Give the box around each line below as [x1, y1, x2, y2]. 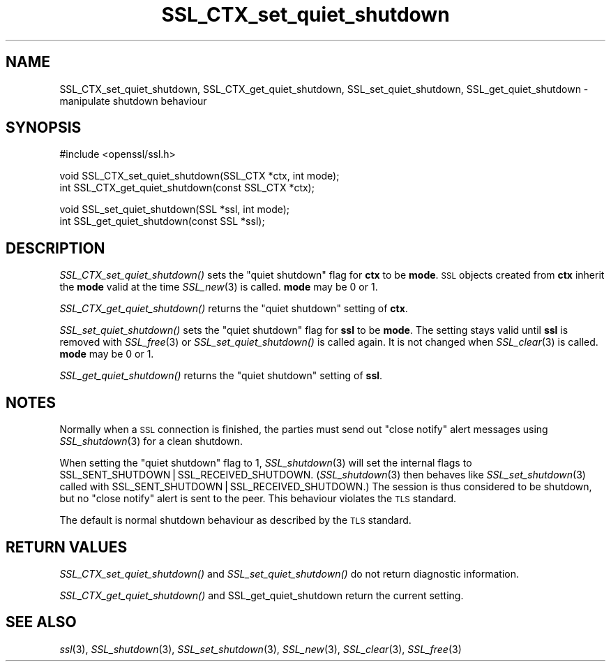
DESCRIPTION [6, 239, 105, 257]
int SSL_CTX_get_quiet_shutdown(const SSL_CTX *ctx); [59, 182, 315, 194]
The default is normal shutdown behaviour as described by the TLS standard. [59, 514, 412, 527]
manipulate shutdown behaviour [59, 94, 207, 107]
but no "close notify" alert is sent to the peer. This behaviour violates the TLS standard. [59, 492, 456, 505]
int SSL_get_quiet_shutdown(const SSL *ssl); [59, 215, 265, 228]
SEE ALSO [6, 613, 77, 631]
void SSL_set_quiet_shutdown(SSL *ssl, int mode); [59, 203, 290, 216]
